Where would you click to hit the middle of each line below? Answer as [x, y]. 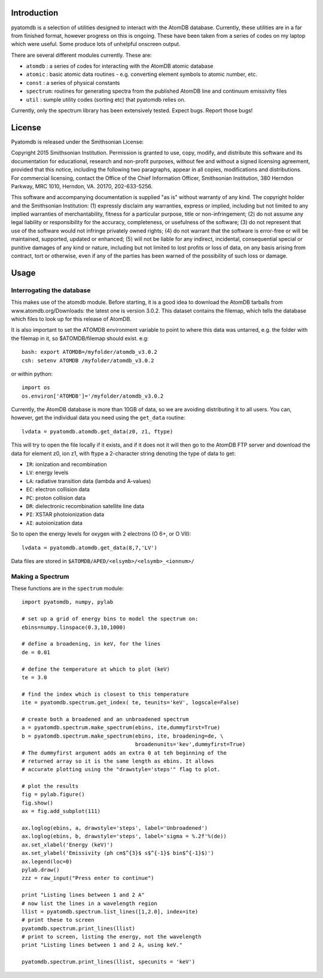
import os [36, 388]
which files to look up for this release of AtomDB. [71, 319]
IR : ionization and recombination [66, 464]
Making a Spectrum [40, 576]
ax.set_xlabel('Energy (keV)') [68, 845]
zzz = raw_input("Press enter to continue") [88, 878]
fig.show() [38, 803]
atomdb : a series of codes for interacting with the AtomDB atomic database [120, 66]
